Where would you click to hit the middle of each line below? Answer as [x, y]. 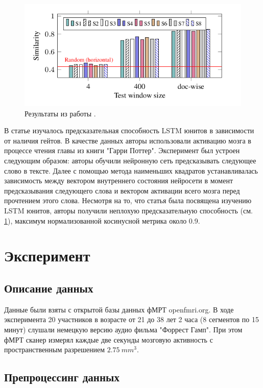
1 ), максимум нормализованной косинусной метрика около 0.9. [102, 220]
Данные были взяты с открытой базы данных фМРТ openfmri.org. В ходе [119, 309]
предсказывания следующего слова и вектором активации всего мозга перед [122, 190]
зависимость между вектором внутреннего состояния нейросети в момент [119, 180]
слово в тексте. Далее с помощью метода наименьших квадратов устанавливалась [131, 170]
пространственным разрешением [55, 349]
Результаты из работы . [60, 113]
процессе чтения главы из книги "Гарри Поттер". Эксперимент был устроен [122, 150]
